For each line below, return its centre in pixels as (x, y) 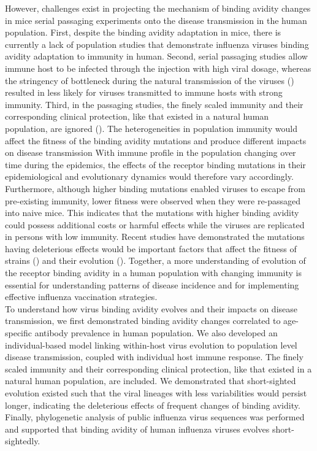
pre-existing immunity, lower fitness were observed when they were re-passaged (153, 200)
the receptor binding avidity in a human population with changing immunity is (154, 273)
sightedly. (23, 441)
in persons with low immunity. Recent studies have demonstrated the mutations (155, 237)
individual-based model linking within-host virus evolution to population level (151, 345)
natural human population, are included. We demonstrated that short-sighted (151, 381)
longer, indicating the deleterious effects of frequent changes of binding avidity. (153, 405)
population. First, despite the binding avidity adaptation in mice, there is (143, 32)
